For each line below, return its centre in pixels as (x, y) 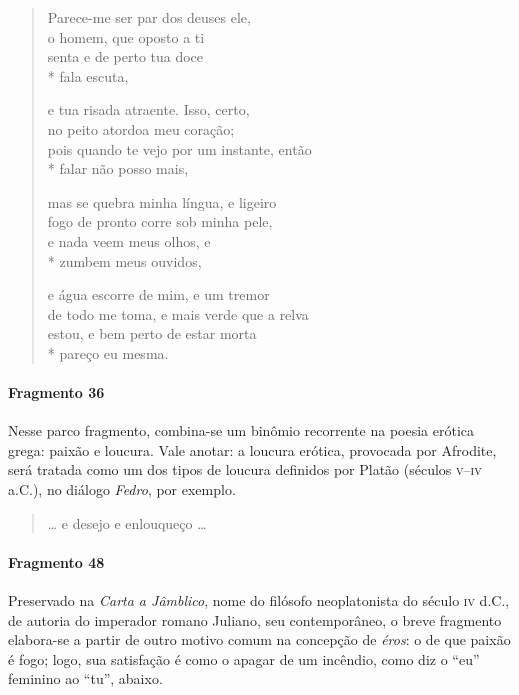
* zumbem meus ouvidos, (124, 260)
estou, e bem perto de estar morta (152, 333)
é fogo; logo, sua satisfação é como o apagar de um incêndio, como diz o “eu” (244, 658)
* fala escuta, (88, 75)
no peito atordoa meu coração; (141, 128)
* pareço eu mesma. (108, 352)
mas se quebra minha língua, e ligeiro (162, 201)
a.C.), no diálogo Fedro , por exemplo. (122, 489)
